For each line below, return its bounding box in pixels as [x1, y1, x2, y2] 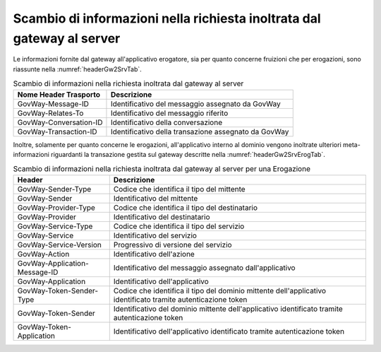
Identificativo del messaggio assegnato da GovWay [110, 99, 282, 109]
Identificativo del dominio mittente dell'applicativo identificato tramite [113, 304, 344, 314]
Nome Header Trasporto [17, 89, 101, 99]
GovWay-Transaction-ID [17, 127, 97, 136]
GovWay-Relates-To [17, 108, 84, 118]
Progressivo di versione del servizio [113, 240, 232, 250]
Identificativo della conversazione [110, 117, 222, 127]
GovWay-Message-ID [17, 99, 90, 109]
